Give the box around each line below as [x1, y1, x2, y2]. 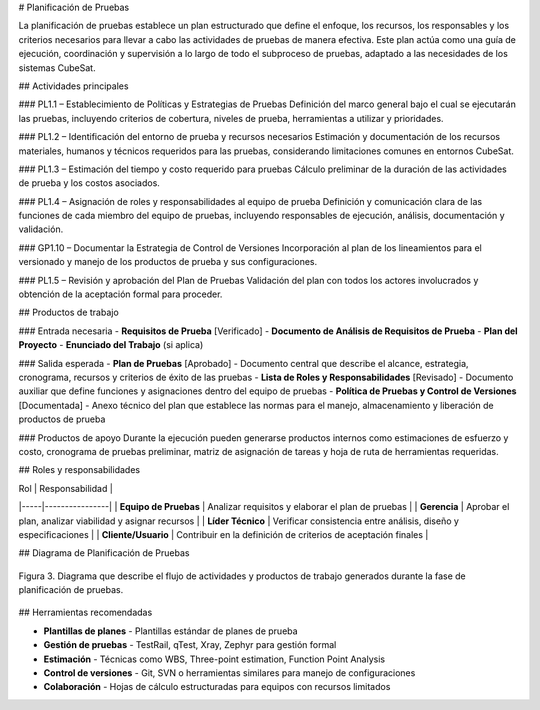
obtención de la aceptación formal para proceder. [18, 288, 223, 300]
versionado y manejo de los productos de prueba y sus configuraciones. [18, 256, 318, 268]
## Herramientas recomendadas [18, 606, 153, 619]
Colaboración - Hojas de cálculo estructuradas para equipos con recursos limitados [43, 681, 391, 693]
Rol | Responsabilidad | [18, 482, 114, 494]
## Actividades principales [18, 80, 129, 92]
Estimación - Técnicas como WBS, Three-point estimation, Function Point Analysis [43, 653, 385, 665]
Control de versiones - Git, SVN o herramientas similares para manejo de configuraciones [43, 667, 416, 679]
